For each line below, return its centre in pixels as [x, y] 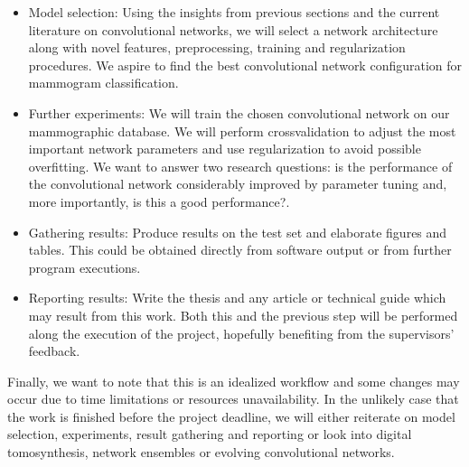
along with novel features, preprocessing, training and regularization [217, 47]
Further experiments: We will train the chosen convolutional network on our [239, 112]
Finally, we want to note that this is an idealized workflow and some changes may [234, 381]
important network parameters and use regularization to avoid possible [225, 149]
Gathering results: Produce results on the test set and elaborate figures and [238, 232]
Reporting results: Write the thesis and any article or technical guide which [237, 298]
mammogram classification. [103, 83]
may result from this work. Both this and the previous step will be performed [243, 315]
